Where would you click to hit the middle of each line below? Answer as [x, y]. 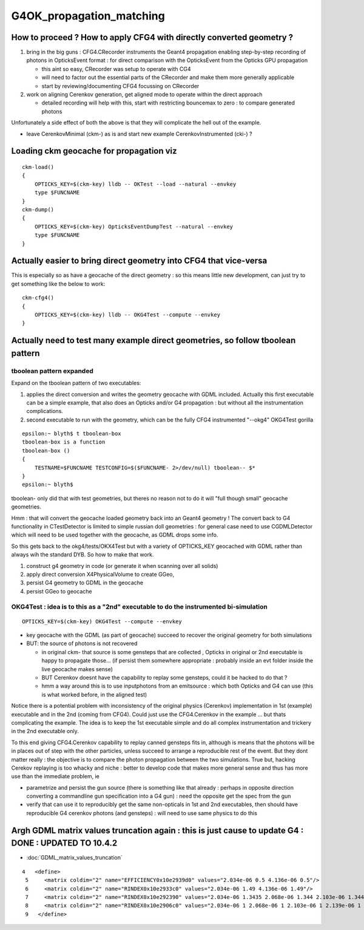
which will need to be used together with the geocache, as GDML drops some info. [115, 535]
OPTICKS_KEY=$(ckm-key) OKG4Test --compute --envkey [102, 621]
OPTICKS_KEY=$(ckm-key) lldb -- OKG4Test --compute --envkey [127, 315]
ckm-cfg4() [38, 298]
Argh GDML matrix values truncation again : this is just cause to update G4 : [157, 830]
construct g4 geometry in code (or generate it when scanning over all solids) [122, 566]
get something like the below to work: [58, 284]
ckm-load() [38, 167]
